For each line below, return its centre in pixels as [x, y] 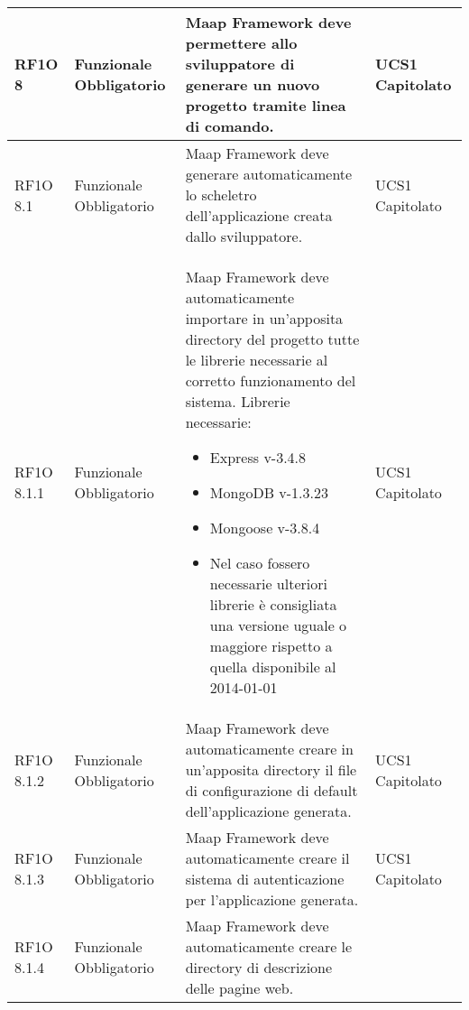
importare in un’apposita [264, 318]
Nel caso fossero [260, 563]
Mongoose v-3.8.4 [265, 528]
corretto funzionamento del [271, 380]
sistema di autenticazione [265, 879]
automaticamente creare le [269, 946]
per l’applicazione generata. [272, 899]
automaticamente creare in [269, 749]
